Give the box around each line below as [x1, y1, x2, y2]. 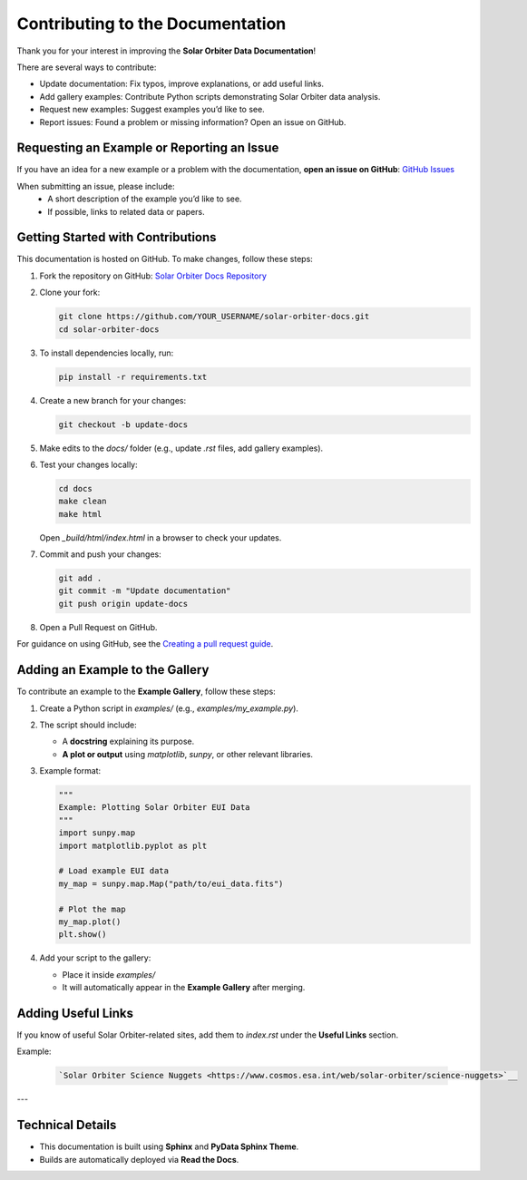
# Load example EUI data [58, 866, 170, 876]
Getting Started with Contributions [16, 229, 217, 245]
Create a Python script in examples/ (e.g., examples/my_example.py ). [39, 703, 299, 714]
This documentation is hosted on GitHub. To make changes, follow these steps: [16, 254, 313, 265]
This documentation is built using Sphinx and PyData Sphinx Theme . [39, 1141, 299, 1152]
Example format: [39, 766, 102, 776]
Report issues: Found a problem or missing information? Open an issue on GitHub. [39, 116, 346, 127]
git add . [58, 573, 102, 584]
